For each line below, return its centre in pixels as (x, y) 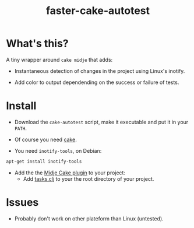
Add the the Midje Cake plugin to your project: (70, 173)
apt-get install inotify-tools (44, 162)
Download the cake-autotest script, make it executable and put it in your (101, 122)
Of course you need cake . (45, 139)
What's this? (37, 43)
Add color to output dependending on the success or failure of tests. (97, 82)
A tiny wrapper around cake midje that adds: (59, 59)
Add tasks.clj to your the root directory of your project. (89, 178)
